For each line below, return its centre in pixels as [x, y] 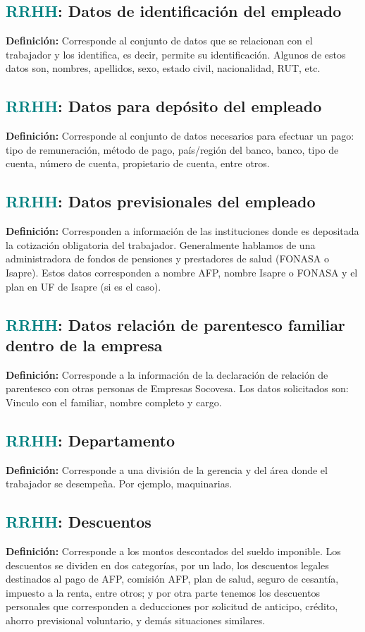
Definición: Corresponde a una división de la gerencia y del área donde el [167, 469]
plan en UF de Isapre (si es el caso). [83, 286]
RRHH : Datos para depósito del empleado [164, 106]
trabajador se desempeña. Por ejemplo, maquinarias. [119, 484]
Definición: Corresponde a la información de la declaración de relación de [167, 374]
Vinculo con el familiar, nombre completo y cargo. [114, 402]
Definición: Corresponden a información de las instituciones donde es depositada [182, 231]
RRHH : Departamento [91, 440]
